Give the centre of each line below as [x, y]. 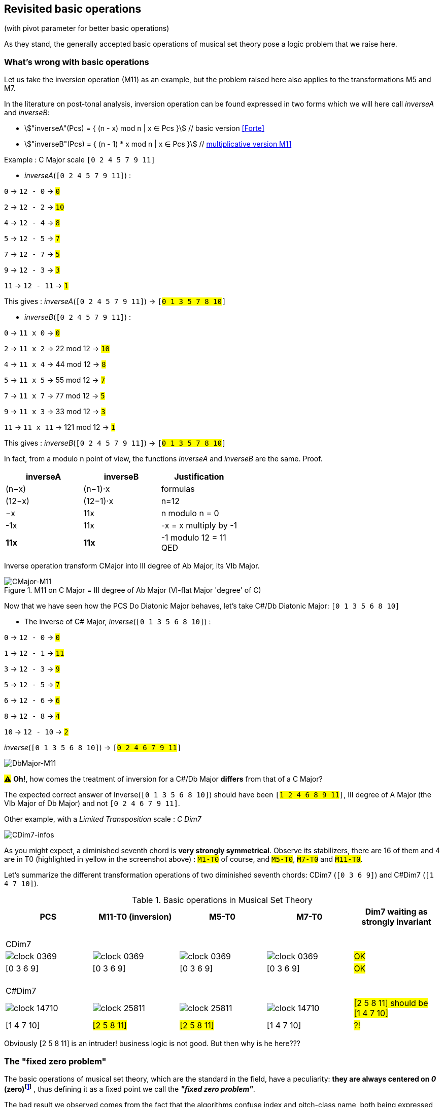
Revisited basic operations [73, 9]
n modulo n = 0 [190, 513]
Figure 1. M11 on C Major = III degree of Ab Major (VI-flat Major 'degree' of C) [133, 590]
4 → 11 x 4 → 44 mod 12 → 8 [55, 364]
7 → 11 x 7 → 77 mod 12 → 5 [55, 396]
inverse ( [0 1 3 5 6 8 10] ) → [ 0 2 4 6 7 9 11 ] [93, 748]
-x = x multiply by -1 [199, 526]
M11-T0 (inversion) [135, 917]
